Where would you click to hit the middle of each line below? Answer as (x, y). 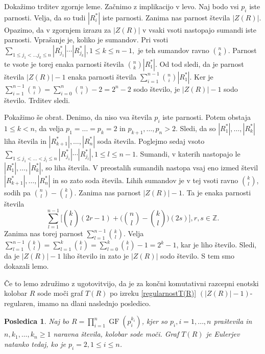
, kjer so (154, 321)
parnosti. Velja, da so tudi (45, 17)
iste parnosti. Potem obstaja (207, 117)
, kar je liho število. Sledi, (216, 245)
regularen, (20, 303)
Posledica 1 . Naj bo (37, 321)
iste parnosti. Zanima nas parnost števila (166, 17)
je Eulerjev (223, 334)
